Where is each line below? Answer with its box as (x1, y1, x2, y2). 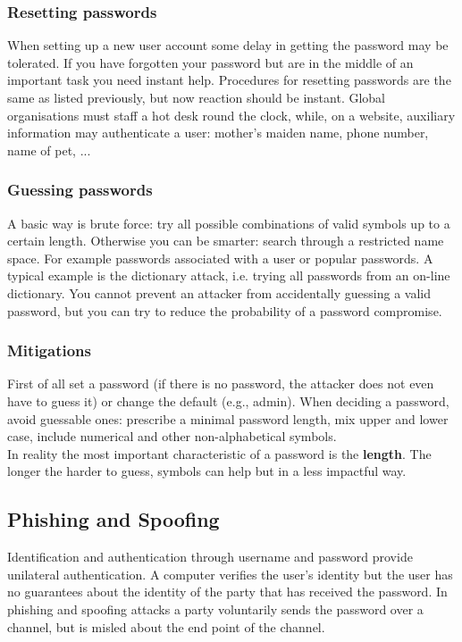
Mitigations (7, 339, 91, 362)
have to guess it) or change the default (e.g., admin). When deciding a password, (7, 391, 449, 410)
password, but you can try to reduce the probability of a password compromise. (7, 301, 442, 320)
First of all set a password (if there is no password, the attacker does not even (7, 374, 434, 393)
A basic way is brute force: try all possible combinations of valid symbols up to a (7, 213, 450, 232)
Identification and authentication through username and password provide (7, 547, 413, 566)
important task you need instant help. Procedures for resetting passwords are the (7, 71, 451, 89)
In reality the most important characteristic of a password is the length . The (7, 444, 432, 463)
